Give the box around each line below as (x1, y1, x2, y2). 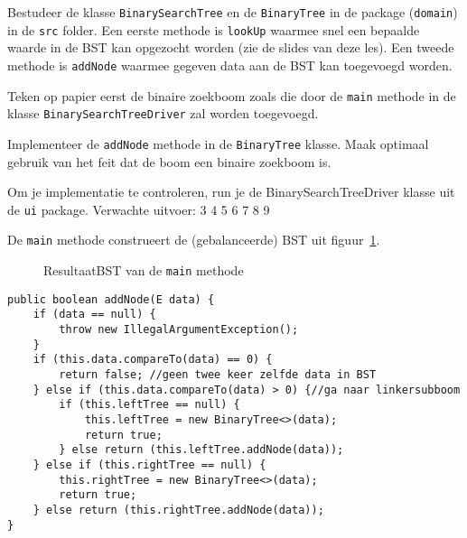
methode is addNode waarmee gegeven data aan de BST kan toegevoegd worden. (7, 55, 453, 74)
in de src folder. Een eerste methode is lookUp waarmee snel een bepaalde (7, 20, 420, 39)
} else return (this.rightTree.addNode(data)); (33, 503, 324, 516)
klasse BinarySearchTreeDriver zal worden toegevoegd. (7, 104, 319, 123)
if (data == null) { (33, 308, 156, 321)
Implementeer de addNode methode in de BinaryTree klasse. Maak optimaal (7, 134, 429, 153)
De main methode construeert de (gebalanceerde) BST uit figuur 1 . (7, 230, 380, 249)
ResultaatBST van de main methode (43, 261, 244, 280)
